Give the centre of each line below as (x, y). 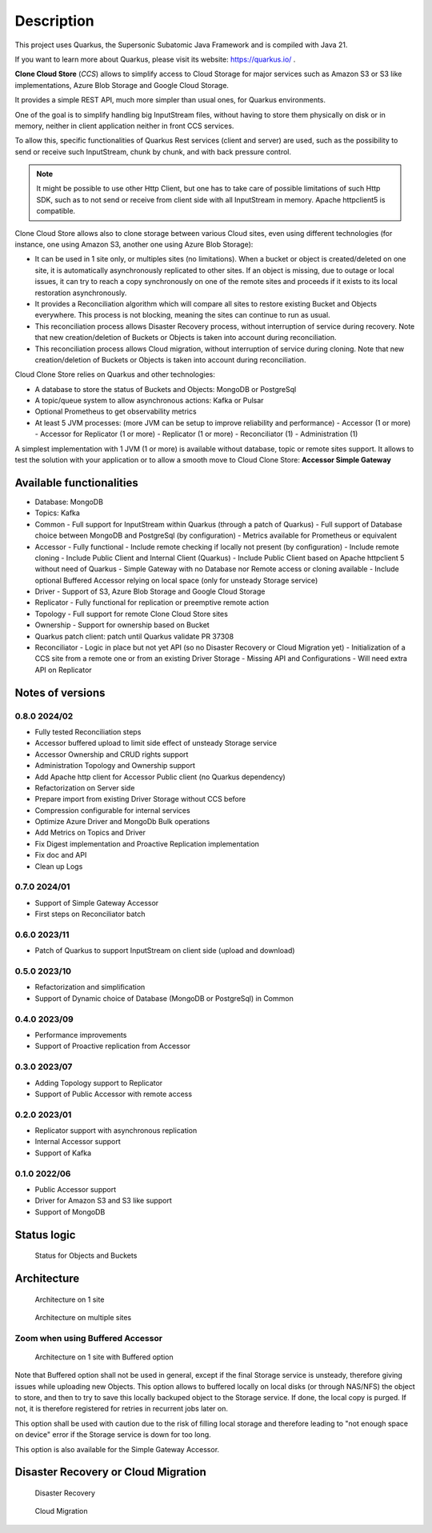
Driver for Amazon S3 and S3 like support (103, 1201)
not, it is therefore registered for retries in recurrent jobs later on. (121, 1409)
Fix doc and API (61, 855)
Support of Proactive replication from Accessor (113, 1046)
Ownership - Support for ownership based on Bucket (122, 625)
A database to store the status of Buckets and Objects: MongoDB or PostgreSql (166, 389)
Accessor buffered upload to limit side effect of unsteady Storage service (156, 743)
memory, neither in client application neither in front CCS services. (124, 126)
